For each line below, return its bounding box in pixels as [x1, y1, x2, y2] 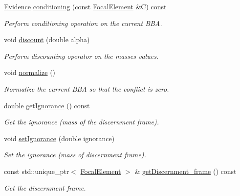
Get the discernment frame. [4, 182, 86, 193]
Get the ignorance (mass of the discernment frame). [4, 117, 159, 127]
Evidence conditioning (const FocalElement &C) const [4, 1, 167, 11]
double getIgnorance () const [4, 100, 90, 110]
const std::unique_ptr [4, 166, 69, 176]
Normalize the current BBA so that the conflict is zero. [4, 83, 169, 94]
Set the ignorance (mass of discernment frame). [4, 149, 146, 160]
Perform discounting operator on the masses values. [4, 50, 159, 61]
